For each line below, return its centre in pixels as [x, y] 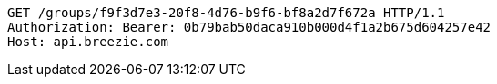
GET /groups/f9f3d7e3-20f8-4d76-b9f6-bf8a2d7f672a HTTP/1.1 [226, 13]
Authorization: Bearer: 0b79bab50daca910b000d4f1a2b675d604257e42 [249, 27]
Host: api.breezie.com [88, 42]
